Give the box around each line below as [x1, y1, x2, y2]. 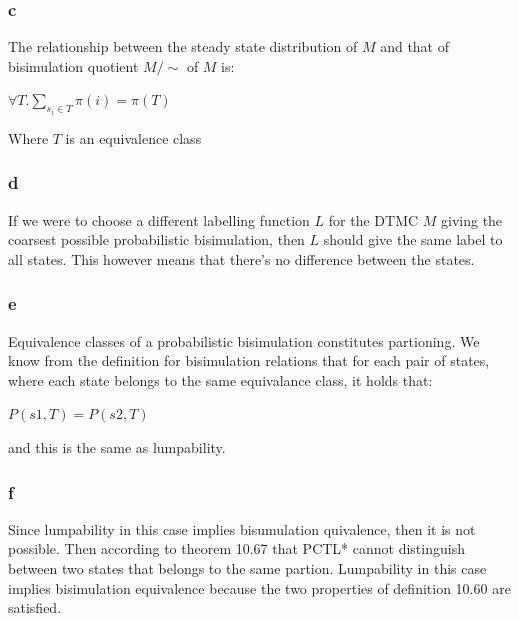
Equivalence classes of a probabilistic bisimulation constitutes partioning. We [8, 330, 480, 351]
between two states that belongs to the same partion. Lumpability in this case [8, 558, 487, 579]
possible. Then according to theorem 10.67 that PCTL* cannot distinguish [8, 538, 465, 559]
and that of [380, 36, 449, 57]
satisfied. [8, 597, 62, 618]
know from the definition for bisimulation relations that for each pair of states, [8, 350, 490, 371]
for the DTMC [328, 209, 419, 230]
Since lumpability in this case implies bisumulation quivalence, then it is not [8, 518, 476, 539]
